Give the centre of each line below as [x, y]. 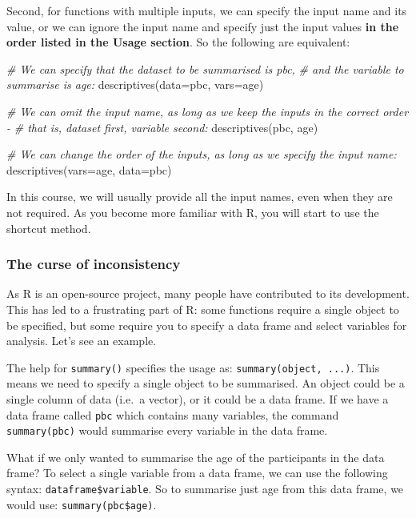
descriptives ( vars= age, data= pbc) [89, 169]
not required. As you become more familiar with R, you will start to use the [193, 212]
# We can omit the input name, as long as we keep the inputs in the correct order [208, 111]
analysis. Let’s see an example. [82, 341]
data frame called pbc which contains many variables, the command [173, 414]
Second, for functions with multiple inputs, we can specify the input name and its [207, 10]
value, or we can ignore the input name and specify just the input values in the [203, 26]
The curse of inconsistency [94, 264]
